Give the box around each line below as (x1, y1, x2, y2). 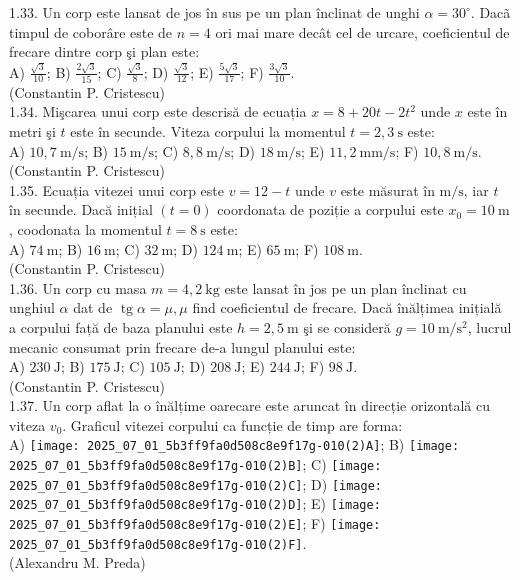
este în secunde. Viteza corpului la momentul (70, 120, 346, 141)
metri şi (9, 120, 56, 141)
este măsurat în (340, 179, 435, 200)
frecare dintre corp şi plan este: (9, 41, 200, 62)
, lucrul (467, 316, 512, 337)
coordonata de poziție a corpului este (217, 199, 444, 220)
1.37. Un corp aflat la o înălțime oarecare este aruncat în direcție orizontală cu (9, 395, 490, 416)
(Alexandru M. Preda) (9, 552, 146, 573)
